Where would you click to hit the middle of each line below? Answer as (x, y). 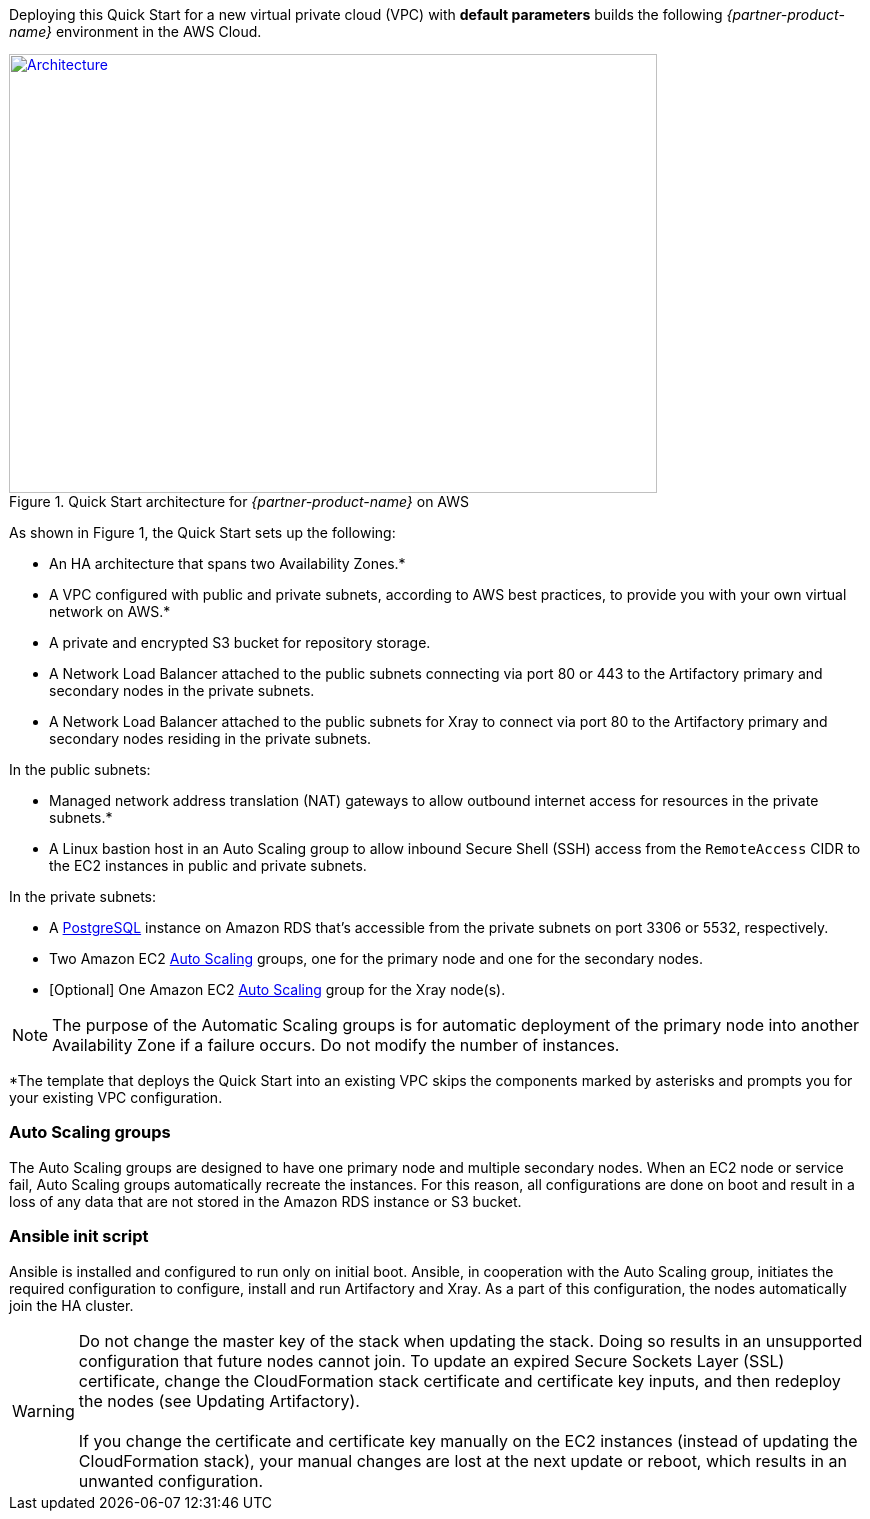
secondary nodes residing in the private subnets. (210, 738)
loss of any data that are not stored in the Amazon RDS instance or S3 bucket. (265, 1201)
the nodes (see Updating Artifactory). (219, 1400)
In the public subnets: (80, 769)
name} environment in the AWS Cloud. (135, 31)
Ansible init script (79, 1236)
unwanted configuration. (170, 1480)
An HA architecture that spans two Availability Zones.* (227, 563)
